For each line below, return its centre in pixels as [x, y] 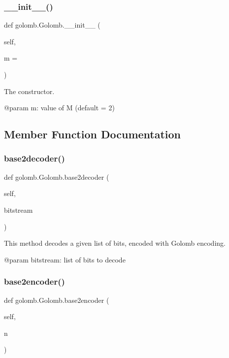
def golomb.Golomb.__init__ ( [52, 25]
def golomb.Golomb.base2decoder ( [57, 177]
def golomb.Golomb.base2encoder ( [57, 300]
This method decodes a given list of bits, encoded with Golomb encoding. [115, 243]
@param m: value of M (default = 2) [59, 108]
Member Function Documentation [93, 134]
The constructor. [29, 91]
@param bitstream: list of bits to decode [65, 259]
